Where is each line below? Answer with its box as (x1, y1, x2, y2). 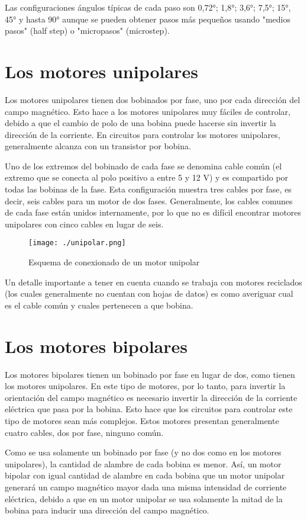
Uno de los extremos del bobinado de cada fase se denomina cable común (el (5, 159, 282, 172)
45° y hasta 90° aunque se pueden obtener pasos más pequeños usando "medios (5, 12, 291, 25)
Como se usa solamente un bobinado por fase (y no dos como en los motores (5, 446, 282, 458)
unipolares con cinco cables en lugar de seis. (5, 217, 164, 230)
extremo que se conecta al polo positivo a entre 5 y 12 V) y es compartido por (5, 171, 289, 184)
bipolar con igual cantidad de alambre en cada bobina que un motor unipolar (5, 469, 285, 482)
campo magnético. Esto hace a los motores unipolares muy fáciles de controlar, (5, 105, 290, 117)
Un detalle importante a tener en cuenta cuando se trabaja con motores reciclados (5, 275, 302, 288)
